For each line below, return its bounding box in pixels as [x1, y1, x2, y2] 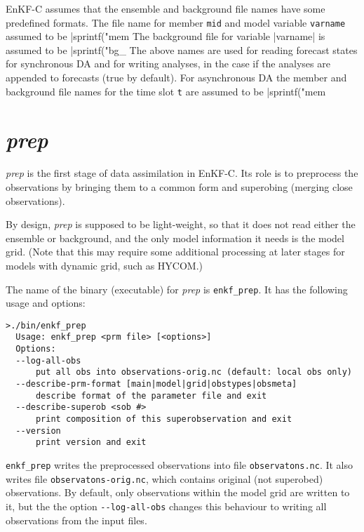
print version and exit [35, 437, 147, 448]
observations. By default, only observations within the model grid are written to [6, 485, 350, 500]
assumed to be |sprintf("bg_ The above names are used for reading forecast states [6, 42, 358, 57]
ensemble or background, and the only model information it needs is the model [6, 230, 344, 245]
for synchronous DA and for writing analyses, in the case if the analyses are [6, 56, 330, 71]
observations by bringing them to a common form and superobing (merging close [6, 180, 353, 194]
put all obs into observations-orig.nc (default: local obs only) [35, 367, 352, 378]
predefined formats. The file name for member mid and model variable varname [6, 15, 346, 29]
